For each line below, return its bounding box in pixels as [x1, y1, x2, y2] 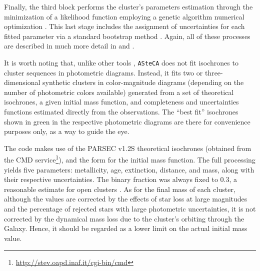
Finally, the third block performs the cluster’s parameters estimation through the [4, 1, 253, 11]
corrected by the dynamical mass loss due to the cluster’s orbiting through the [4, 213, 244, 223]
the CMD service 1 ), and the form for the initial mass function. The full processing [4, 153, 255, 165]
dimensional [4, 77, 40, 87]
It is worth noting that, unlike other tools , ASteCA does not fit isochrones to [4, 57, 238, 67]
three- [204, 67, 223, 77]
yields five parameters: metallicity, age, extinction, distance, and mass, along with [4, 164, 254, 174]
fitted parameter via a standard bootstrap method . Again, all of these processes [4, 30, 250, 41]
